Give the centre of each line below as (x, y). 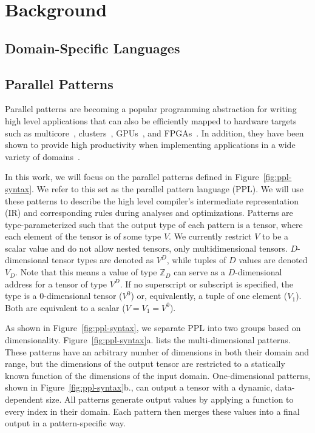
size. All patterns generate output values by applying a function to (170, 399)
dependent (24, 399)
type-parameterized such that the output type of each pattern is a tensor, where (154, 224)
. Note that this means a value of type (86, 272)
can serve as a (200, 272)
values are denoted (273, 260)
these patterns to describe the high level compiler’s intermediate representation (152, 200)
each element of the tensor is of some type (83, 236)
